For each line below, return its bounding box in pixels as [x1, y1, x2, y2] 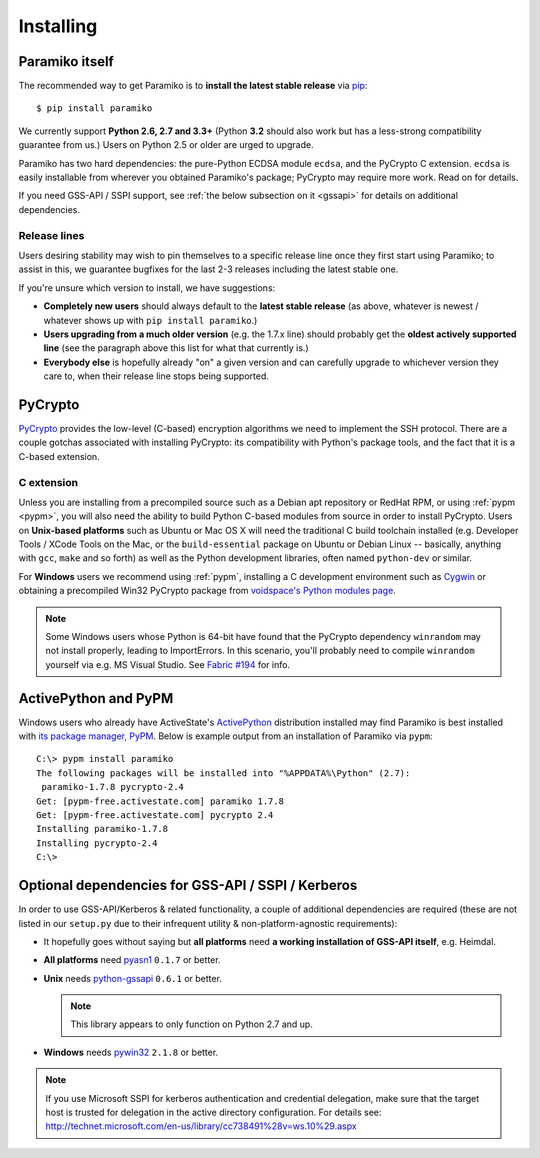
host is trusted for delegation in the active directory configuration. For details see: [45, 1106, 382, 1119]
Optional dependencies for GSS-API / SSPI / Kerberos [18, 877, 358, 894]
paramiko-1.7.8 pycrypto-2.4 [41, 781, 185, 793]
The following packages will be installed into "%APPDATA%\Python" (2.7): [36, 767, 411, 779]
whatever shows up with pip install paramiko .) [43, 314, 258, 326]
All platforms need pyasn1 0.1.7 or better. [43, 954, 221, 966]
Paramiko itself [18, 53, 114, 70]
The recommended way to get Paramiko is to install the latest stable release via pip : [18, 80, 368, 92]
